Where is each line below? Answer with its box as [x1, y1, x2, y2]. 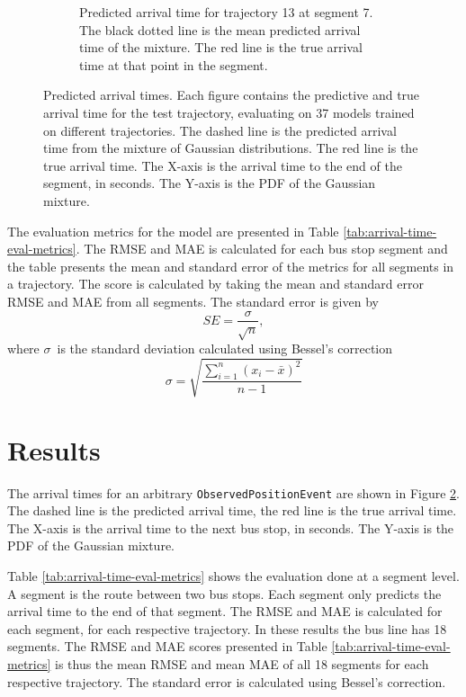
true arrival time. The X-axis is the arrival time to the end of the [43, 156, 402, 174]
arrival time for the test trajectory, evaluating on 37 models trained [43, 103, 415, 121]
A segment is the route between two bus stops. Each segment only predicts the [7, 584, 442, 603]
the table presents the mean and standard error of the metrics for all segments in [7, 256, 454, 275]
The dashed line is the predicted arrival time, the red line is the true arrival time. [7, 501, 457, 520]
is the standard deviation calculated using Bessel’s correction [57, 339, 393, 358]
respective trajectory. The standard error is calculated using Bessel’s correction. [7, 672, 446, 691]
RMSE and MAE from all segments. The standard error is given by [7, 291, 379, 310]
